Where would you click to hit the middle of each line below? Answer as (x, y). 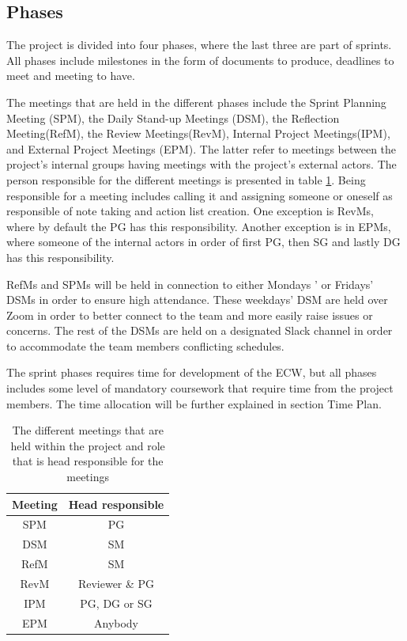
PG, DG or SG (116, 603)
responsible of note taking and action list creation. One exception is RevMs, (190, 211)
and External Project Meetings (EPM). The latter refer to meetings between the (202, 148)
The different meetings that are (88, 430)
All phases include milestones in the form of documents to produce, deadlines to (200, 60)
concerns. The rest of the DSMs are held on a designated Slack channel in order (200, 330)
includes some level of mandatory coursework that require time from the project (200, 388)
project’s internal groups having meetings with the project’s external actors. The (202, 164)
